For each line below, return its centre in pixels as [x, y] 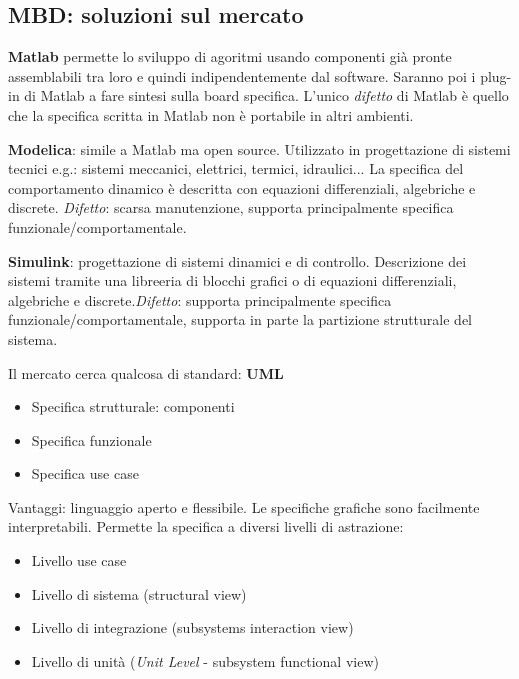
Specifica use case [85, 473]
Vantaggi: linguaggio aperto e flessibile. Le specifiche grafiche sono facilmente [244, 506]
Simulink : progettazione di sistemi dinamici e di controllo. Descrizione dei [237, 260]
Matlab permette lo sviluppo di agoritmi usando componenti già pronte [230, 56]
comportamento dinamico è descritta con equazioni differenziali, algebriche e [242, 187]
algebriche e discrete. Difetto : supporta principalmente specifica [200, 299]
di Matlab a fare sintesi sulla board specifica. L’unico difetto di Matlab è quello [266, 95]
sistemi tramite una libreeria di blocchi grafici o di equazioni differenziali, [232, 280]
